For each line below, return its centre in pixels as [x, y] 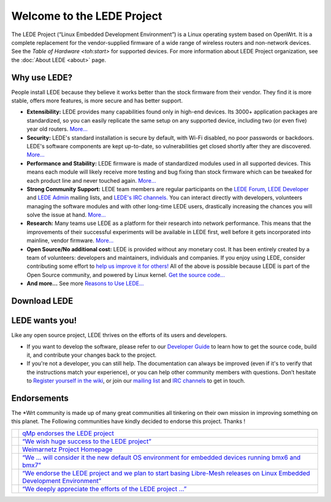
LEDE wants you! [44, 321]
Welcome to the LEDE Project [87, 16]
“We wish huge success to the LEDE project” [87, 441]
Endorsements [40, 398]
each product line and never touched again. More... [91, 180]
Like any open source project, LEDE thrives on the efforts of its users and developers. [119, 335]
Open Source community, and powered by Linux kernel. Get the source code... [126, 275]
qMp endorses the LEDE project [68, 433]
